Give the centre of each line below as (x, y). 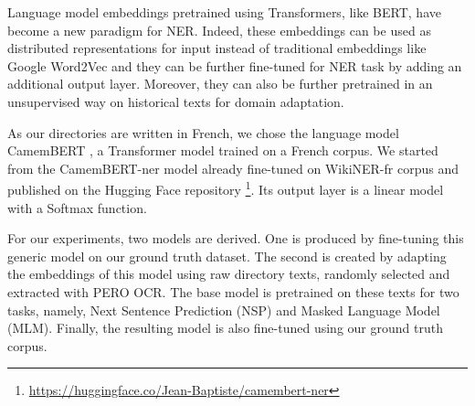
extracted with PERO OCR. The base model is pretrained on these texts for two (233, 291)
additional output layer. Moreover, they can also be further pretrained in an (220, 84)
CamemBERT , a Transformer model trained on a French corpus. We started (223, 150)
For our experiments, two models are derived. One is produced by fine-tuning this (236, 238)
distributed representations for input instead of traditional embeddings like (217, 48)
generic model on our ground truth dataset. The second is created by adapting (227, 256)
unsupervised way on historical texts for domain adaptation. (176, 101)
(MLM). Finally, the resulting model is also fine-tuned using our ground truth (225, 328)
